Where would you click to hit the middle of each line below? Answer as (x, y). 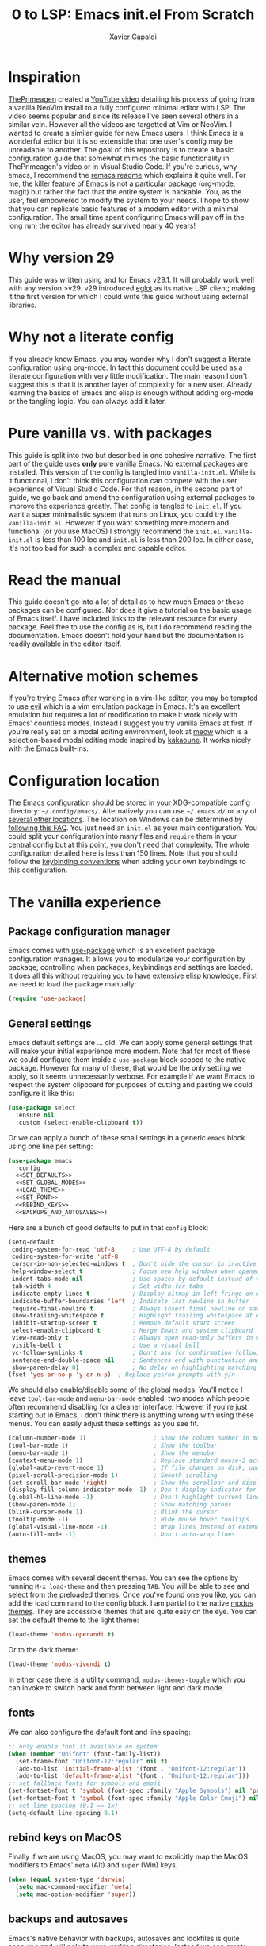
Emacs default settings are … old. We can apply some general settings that (130, 1042)
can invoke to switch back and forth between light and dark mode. (116, 1688)
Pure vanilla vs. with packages (110, 433)
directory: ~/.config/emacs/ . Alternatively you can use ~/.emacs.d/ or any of (133, 811)
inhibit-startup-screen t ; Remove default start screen (123, 1323)
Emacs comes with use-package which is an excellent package (112, 951)
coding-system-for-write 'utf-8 (65, 1257)
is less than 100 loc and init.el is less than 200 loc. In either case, (144, 539)
